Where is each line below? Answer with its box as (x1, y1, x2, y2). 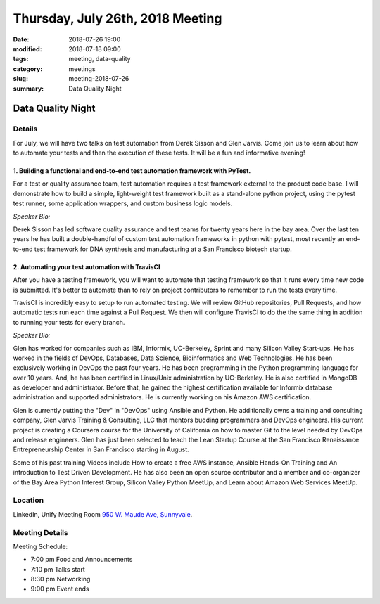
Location (13, 496, 44, 506)
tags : (13, 55, 29, 63)
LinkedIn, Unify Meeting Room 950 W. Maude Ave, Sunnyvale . (13, 510, 193, 518)
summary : (13, 84, 44, 93)
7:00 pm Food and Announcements (30, 555, 133, 564)
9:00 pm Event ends (30, 584, 89, 593)
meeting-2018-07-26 (68, 75, 129, 83)
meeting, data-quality (68, 55, 131, 63)
